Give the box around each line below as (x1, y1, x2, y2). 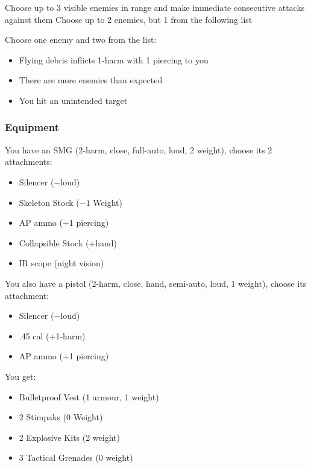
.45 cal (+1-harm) (19, 329, 86, 342)
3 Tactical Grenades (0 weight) (19, 451, 133, 464)
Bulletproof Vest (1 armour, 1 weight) (19, 390, 159, 403)
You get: (5, 370, 36, 382)
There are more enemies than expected (19, 74, 163, 86)
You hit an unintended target (19, 94, 128, 106)
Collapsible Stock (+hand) (19, 236, 118, 249)
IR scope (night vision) (19, 257, 104, 269)
